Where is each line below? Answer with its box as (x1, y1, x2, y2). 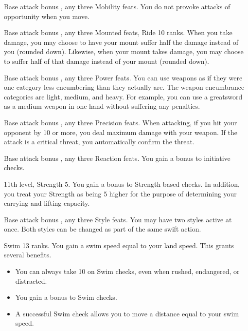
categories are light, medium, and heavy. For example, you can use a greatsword (4, 91, 243, 101)
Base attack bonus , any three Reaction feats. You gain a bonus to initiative (4, 153, 230, 163)
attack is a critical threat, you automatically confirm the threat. (4, 136, 195, 147)
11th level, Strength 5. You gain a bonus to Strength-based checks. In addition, (4, 178, 240, 189)
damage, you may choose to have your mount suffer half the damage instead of (4, 37, 239, 47)
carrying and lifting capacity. (4, 198, 90, 208)
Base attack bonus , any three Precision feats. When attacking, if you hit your (4, 117, 237, 127)
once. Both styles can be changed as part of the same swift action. (4, 224, 201, 234)
